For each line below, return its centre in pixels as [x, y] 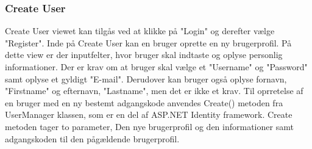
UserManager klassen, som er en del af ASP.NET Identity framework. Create [149, 114]
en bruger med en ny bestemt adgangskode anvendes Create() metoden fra [144, 102]
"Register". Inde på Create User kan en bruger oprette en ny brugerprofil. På [148, 42]
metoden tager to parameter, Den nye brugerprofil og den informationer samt [149, 126]
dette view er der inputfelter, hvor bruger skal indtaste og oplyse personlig [144, 55]
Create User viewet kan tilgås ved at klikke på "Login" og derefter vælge [140, 31]
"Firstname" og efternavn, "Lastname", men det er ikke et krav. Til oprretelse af [154, 91]
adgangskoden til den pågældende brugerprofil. [92, 138]
